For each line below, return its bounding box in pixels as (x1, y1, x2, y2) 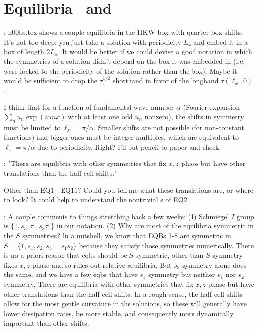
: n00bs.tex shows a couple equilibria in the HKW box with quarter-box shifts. (4, 27, 243, 37)
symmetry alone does (182, 259, 247, 270)
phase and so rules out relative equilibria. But (32, 259, 172, 270)
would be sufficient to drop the (4, 75, 97, 86)
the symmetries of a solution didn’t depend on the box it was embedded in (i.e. (4, 55, 245, 66)
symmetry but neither (148, 269, 215, 279)
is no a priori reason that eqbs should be (4, 250, 127, 260)
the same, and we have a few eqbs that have (4, 269, 138, 279)
